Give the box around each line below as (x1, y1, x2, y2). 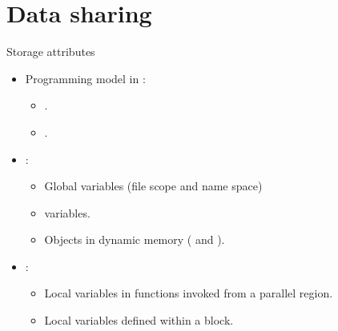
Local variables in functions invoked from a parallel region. (44, 285, 333, 301)
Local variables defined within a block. (44, 312, 234, 329)
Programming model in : (25, 70, 146, 86)
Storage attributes (6, 43, 95, 60)
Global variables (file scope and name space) (44, 177, 263, 194)
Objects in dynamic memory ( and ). (44, 231, 225, 248)
